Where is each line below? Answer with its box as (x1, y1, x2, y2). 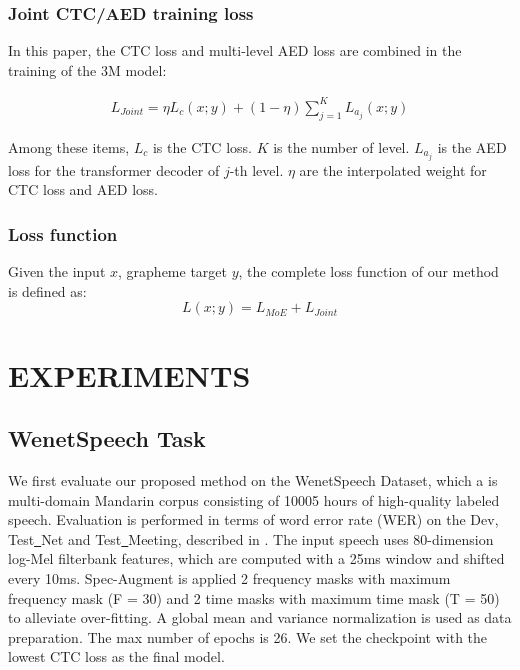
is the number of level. (273, 136, 410, 157)
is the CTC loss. (152, 136, 252, 157)
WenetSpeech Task (8, 423, 206, 454)
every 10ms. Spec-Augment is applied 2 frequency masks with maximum (8, 567, 451, 588)
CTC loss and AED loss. (8, 179, 159, 200)
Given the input (8, 261, 106, 282)
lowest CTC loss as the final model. (8, 646, 225, 667)
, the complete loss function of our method (238, 261, 499, 282)
